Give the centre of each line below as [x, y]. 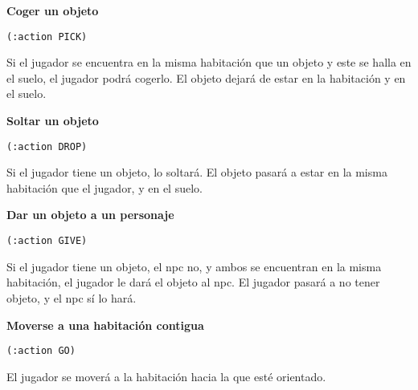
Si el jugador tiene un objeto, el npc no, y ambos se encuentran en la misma [194, 266]
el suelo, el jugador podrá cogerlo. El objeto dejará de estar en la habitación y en [206, 77]
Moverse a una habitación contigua [105, 325]
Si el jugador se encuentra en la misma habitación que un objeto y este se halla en [209, 62]
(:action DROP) [47, 146]
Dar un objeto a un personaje [90, 215]
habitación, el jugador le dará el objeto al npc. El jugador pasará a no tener [193, 282]
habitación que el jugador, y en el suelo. [104, 187]
